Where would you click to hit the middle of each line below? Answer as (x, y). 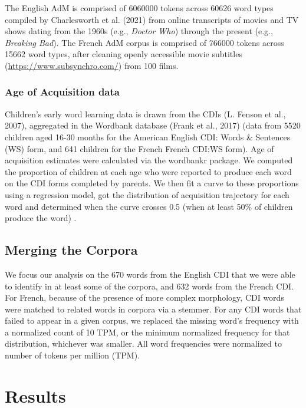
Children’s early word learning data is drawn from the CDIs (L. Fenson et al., (145, 113)
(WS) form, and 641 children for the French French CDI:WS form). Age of (139, 148)
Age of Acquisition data (62, 92)
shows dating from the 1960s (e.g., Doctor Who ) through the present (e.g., (139, 31)
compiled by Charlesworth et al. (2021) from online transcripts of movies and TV (152, 19)
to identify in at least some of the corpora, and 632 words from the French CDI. (149, 286)
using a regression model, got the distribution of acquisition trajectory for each (147, 194)
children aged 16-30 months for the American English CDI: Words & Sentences (148, 136)
